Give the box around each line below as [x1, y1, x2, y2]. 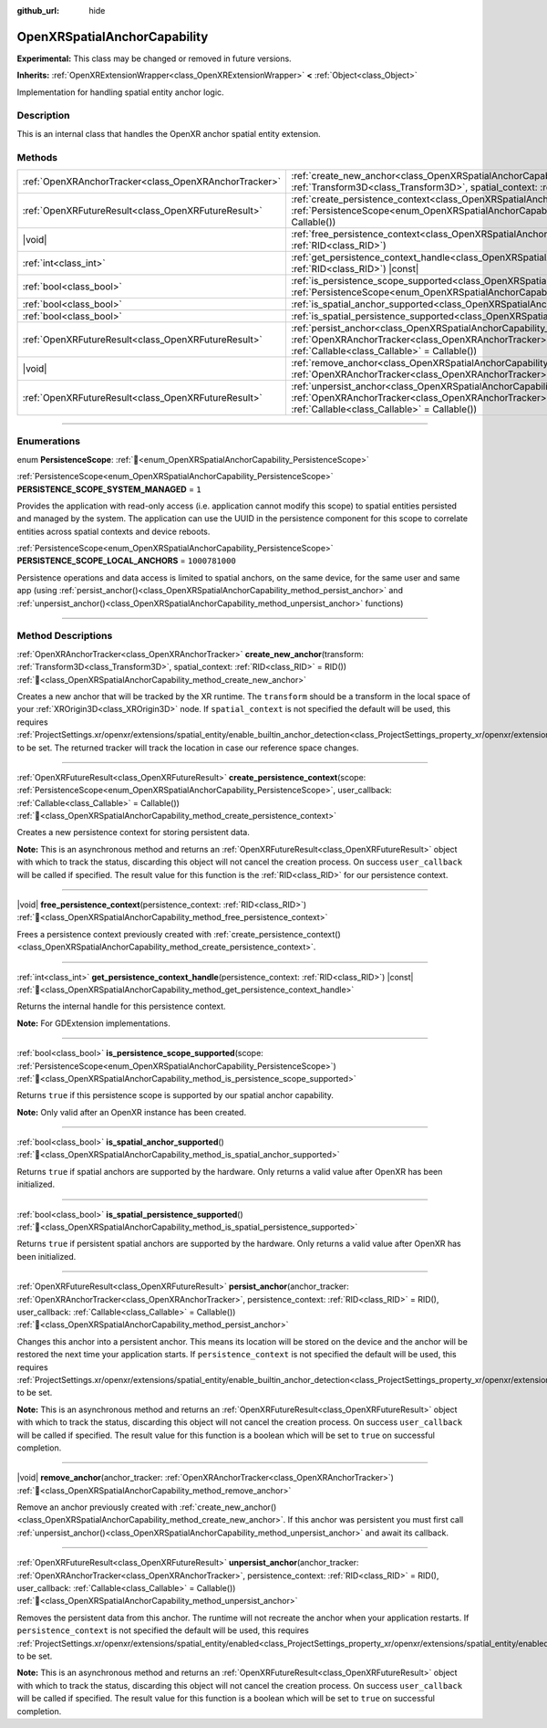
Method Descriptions [16, 630, 113, 643]
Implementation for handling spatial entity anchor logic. [16, 87, 224, 98]
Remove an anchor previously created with [16, 1502, 178, 1513]
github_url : [16, 5, 59, 16]
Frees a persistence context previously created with [16, 928, 212, 939]
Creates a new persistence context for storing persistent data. [16, 827, 251, 838]
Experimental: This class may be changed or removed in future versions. [16, 53, 292, 64]
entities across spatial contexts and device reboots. [16, 526, 211, 537]
